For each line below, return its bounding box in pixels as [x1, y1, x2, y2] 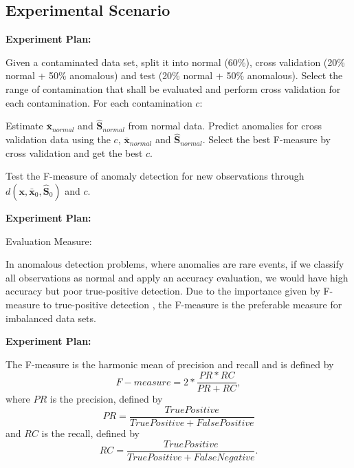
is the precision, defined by [49, 392, 163, 406]
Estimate [5, 118, 43, 133]
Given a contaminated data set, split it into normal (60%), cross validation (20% [5, 54, 345, 69]
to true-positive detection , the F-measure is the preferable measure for [43, 297, 342, 311]
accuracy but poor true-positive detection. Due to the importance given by [5, 284, 320, 298]
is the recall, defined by [41, 426, 140, 440]
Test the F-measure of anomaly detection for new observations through [5, 169, 305, 183]
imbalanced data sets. [5, 310, 96, 325]
